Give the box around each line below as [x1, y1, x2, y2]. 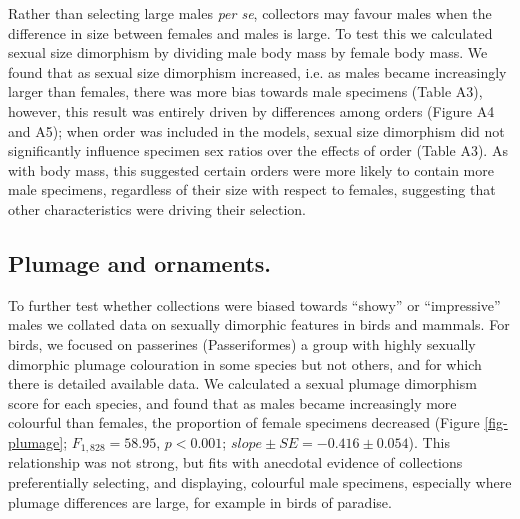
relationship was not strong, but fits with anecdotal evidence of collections [8, 452, 463, 473]
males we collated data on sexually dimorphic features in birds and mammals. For [8, 314, 510, 335]
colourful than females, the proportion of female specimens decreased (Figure [8, 412, 480, 433]
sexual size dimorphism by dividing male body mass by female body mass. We [8, 42, 488, 63]
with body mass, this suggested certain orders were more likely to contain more [8, 159, 494, 180]
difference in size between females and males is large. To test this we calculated [8, 22, 493, 43]
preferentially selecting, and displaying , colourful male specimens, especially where [8, 471, 512, 492]
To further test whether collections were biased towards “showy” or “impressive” [8, 294, 501, 315]
